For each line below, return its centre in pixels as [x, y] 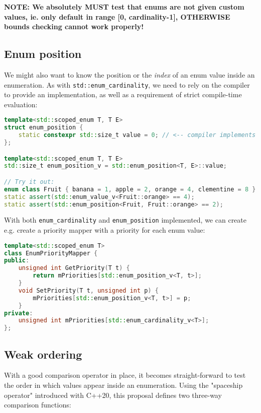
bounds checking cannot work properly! [74, 26]
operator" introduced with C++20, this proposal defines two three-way [113, 395]
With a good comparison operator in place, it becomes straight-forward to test [125, 375]
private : [19, 313]
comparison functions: [38, 405]
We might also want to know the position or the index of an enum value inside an [129, 74]
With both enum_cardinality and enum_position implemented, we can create [125, 220]
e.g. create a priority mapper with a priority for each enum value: [105, 230]
